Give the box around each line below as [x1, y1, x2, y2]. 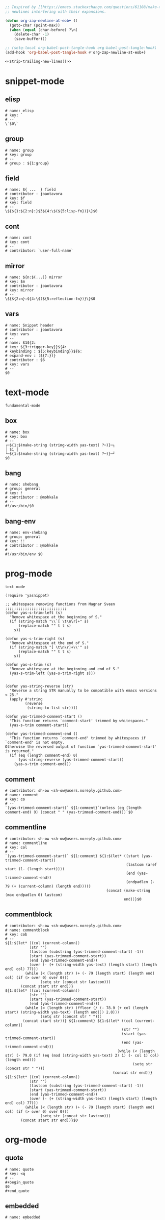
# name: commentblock [5, 928, 50, 933]
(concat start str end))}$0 [20, 1118, 78, 1123]
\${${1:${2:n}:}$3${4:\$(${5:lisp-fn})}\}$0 [5, 209, 98, 214]
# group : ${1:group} [5, 161, 50, 165]
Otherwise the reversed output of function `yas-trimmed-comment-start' [5, 744, 157, 749]
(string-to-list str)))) [27, 705, 78, 711]
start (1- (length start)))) [5, 866, 65, 871]
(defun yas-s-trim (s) [5, 662, 52, 667]
